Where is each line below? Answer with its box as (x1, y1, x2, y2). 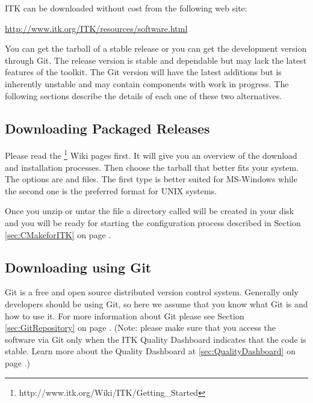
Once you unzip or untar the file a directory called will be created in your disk (5, 205, 294, 217)
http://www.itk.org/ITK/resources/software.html (5, 22, 188, 34)
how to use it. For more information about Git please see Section (5, 309, 244, 322)
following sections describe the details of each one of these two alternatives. (5, 89, 282, 102)
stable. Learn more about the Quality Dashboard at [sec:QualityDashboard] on (5, 345, 296, 357)
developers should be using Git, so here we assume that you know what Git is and (5, 297, 308, 310)
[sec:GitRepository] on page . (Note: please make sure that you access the (5, 321, 276, 334)
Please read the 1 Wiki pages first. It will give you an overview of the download (5, 147, 297, 162)
